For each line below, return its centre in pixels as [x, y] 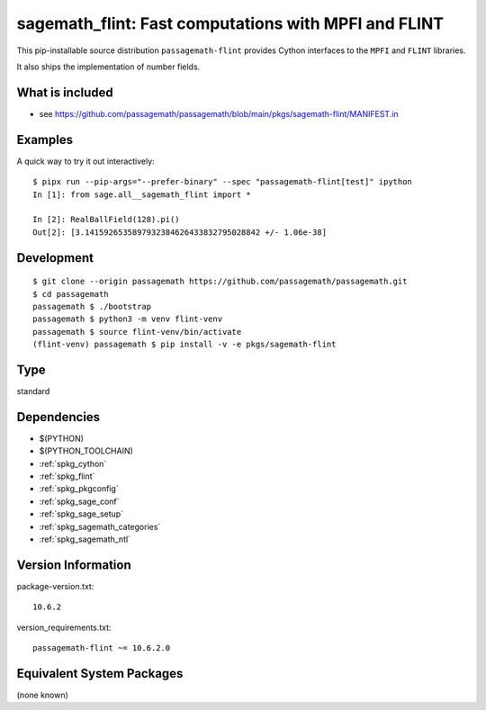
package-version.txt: [55, 586]
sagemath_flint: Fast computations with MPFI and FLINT [230, 23]
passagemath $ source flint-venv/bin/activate [137, 332]
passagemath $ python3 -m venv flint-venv [128, 319]
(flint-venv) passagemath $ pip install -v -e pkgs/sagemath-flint [184, 345]
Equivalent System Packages [100, 674]
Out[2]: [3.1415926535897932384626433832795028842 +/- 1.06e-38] [180, 232]
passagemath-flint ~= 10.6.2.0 [102, 648]
